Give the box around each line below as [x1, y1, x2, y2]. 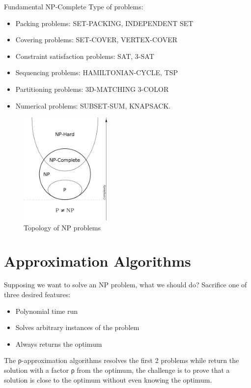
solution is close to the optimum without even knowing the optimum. [4, 374, 212, 385]
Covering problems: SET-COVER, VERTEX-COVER [15, 34, 177, 45]
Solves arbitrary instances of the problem [15, 322, 139, 333]
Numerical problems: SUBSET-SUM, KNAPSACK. [15, 100, 171, 111]
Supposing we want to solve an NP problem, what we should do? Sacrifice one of [4, 279, 247, 290]
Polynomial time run [15, 305, 78, 316]
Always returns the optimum [15, 338, 102, 349]
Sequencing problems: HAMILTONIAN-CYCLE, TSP [15, 67, 178, 78]
